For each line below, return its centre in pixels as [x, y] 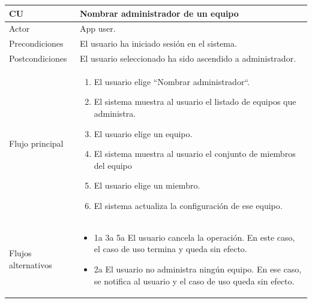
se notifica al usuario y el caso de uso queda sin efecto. [194, 281]
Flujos [20, 253]
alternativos [31, 265]
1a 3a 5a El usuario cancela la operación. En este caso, [194, 237]
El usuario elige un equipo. [143, 133]
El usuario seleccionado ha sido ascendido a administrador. [188, 58]
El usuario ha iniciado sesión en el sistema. [158, 43]
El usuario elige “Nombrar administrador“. [172, 81]
